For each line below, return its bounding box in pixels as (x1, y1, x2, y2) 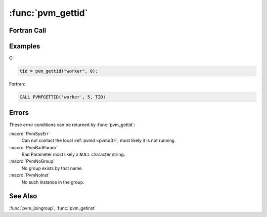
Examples (9, 42, 41, 50)
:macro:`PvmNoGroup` (9, 158, 55, 164)
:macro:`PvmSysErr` (9, 130, 50, 136)
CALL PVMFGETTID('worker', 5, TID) (19, 94, 106, 100)
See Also (9, 192, 37, 200)
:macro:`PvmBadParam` (9, 144, 58, 150)
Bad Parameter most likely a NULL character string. (21, 151, 126, 158)
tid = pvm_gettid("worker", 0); (19, 68, 98, 74)
